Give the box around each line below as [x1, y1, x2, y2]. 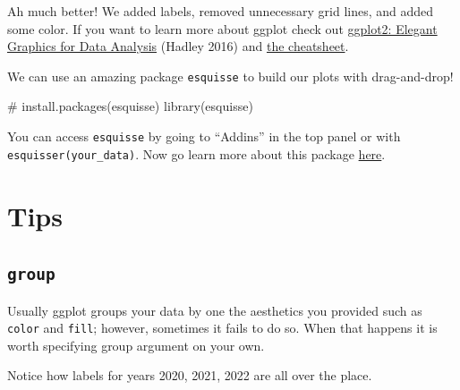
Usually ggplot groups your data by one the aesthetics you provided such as [7, 301, 422, 319]
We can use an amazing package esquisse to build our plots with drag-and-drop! [7, 66, 454, 85]
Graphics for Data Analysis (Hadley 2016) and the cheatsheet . [7, 37, 349, 55]
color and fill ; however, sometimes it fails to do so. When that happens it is [7, 318, 438, 337]
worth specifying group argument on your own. [7, 335, 265, 354]
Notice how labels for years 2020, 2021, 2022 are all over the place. [7, 366, 372, 385]
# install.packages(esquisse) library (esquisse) [7, 97, 253, 115]
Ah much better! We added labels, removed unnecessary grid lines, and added [7, 2, 434, 20]
